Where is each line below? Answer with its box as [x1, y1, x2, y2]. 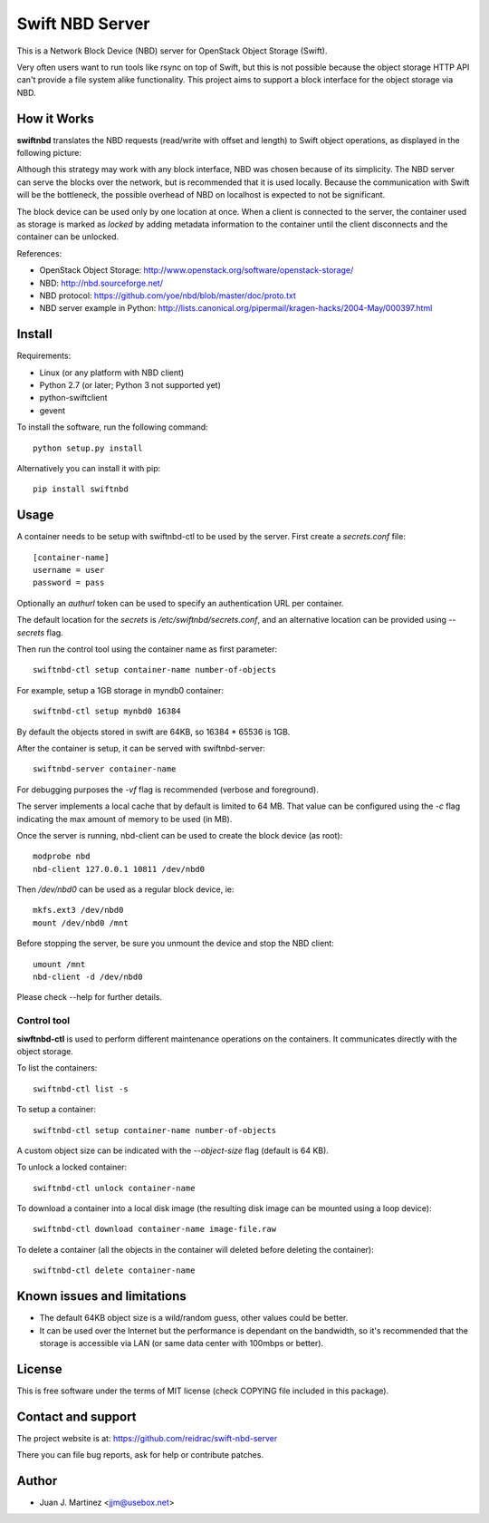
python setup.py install [33, 442, 143, 453]
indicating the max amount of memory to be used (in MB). [16, 813, 233, 824]
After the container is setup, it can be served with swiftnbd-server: [16, 742, 266, 753]
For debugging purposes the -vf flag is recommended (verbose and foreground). [16, 784, 319, 795]
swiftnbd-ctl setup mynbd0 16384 [33, 706, 181, 716]
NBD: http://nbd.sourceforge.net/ [39, 277, 163, 288]
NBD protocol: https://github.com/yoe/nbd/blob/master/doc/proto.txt [39, 290, 296, 301]
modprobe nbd [33, 851, 91, 861]
